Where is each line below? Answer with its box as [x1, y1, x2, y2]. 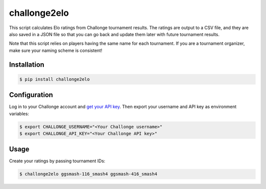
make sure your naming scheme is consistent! [9, 47, 102, 53]
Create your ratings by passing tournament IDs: [9, 158, 105, 164]
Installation [9, 60, 44, 69]
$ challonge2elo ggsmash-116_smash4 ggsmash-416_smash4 [19, 171, 158, 177]
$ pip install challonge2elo [19, 76, 90, 82]
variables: [9, 111, 29, 116]
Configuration [9, 91, 53, 99]
